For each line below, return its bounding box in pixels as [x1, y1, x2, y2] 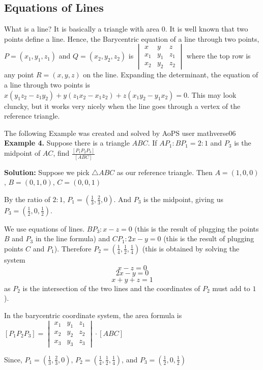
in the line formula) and [35, 233, 110, 244]
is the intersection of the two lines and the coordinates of [22, 282, 200, 293]
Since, [4, 354, 22, 364]
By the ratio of [4, 193, 50, 204]
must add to [212, 282, 250, 293]
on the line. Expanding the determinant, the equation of [83, 69, 258, 80]
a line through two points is [4, 79, 90, 90]
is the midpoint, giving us [143, 193, 223, 204]
